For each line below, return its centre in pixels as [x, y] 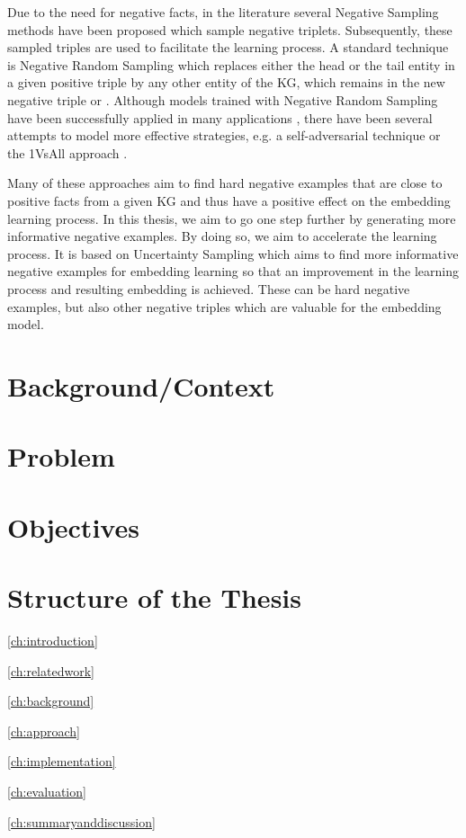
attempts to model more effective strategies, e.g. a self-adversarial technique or [224, 135]
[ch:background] [51, 701]
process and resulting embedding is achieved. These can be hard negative [209, 288]
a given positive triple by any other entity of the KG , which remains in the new [226, 82]
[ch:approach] [44, 731]
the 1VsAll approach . [67, 152]
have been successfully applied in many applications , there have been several [220, 117]
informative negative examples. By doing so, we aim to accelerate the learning [222, 236]
